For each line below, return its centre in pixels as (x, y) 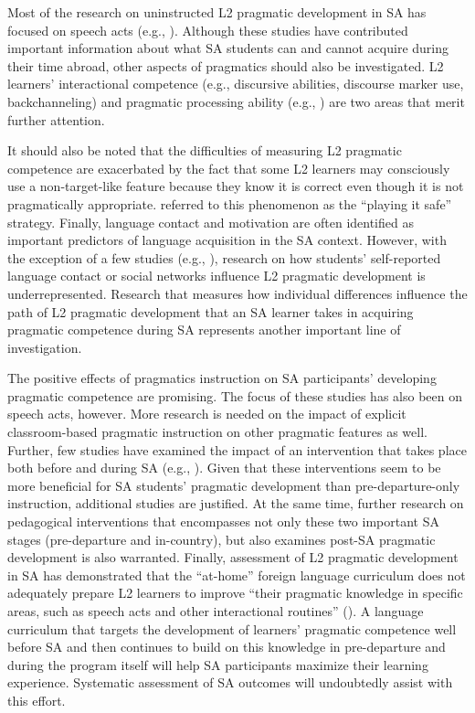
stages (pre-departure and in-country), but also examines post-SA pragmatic (222, 539)
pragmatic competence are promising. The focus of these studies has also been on (235, 395)
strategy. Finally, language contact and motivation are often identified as (211, 222)
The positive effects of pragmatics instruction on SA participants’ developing (222, 378)
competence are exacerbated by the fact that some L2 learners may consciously (229, 168)
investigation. (45, 347)
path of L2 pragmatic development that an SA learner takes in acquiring (211, 311)
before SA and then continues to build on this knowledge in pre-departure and (227, 647)
